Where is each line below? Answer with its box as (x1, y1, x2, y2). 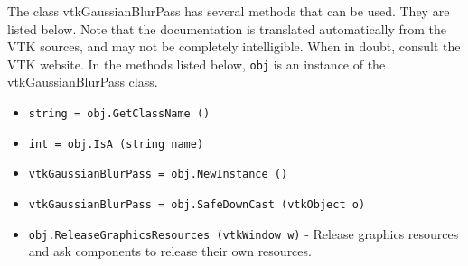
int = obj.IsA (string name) (28, 137, 204, 151)
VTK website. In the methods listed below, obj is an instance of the (7, 54, 386, 73)
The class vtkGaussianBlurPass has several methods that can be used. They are (7, 2, 450, 20)
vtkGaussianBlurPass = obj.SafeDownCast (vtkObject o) (28, 198, 366, 211)
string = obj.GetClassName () (28, 107, 211, 121)
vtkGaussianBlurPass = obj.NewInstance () (28, 168, 288, 181)
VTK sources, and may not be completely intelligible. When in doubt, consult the (7, 37, 461, 56)
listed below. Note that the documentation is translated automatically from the (7, 19, 447, 38)
